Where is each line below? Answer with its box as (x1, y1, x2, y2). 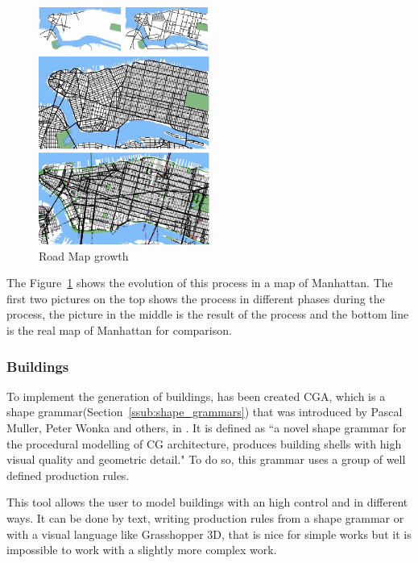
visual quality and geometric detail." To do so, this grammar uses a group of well (6, 451, 406, 468)
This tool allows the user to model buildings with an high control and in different (6, 494, 408, 511)
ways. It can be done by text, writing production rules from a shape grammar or (6, 509, 404, 526)
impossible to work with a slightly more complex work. (6, 541, 277, 558)
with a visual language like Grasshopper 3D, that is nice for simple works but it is (6, 525, 412, 542)
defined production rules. (6, 466, 130, 483)
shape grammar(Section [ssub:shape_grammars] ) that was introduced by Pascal (6, 403, 403, 420)
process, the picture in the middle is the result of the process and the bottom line (6, 306, 409, 323)
